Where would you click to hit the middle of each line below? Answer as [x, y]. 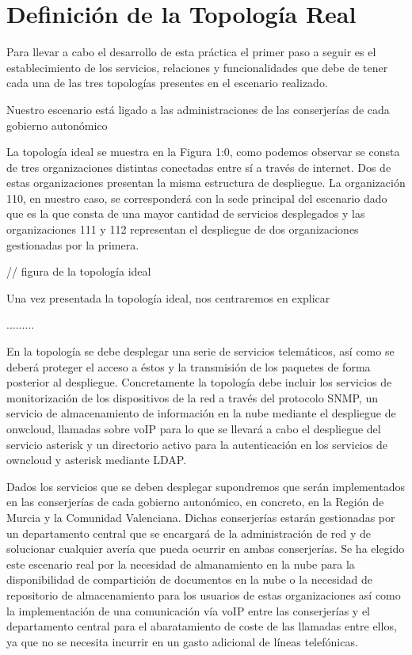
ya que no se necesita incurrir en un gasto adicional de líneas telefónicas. [182, 641]
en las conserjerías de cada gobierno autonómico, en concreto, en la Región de [195, 502]
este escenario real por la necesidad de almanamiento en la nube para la [181, 564]
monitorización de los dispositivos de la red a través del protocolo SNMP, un [192, 397]
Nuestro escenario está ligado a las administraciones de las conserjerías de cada [198, 109]
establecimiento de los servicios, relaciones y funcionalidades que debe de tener [197, 67]
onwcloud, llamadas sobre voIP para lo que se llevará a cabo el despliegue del [194, 428]
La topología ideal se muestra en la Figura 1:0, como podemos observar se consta [203, 152]
